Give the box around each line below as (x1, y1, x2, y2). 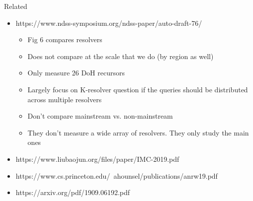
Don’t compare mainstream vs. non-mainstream (27, 111, 173, 121)
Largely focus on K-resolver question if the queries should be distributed (27, 84, 248, 94)
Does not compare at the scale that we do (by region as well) (27, 51, 214, 61)
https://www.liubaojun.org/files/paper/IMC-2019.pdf (15, 153, 179, 164)
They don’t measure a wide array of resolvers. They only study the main (27, 127, 249, 137)
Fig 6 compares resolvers (27, 34, 102, 45)
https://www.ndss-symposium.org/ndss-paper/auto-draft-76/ (15, 17, 202, 28)
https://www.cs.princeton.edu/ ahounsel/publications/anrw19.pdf (15, 170, 218, 181)
